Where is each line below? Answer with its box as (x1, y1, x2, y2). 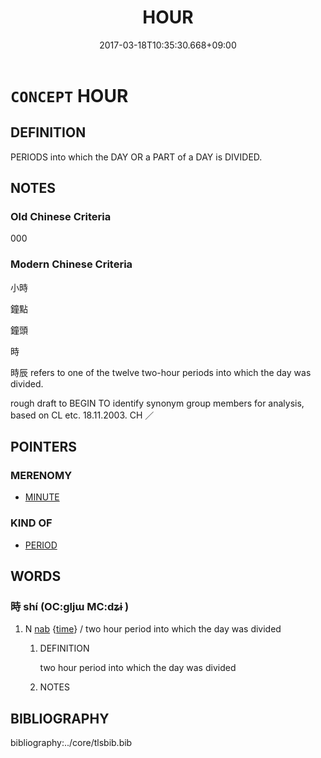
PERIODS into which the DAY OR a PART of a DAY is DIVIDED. (10, 151, 263, 163)
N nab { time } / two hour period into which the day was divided (24, 623, 282, 635)
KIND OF (10, 516, 53, 530)
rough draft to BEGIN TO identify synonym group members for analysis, (10, 397, 305, 409)
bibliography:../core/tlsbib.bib (10, 737, 133, 749)
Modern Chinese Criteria (10, 257, 133, 271)
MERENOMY (10, 469, 73, 483)
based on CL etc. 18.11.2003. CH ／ (10, 409, 155, 421)
